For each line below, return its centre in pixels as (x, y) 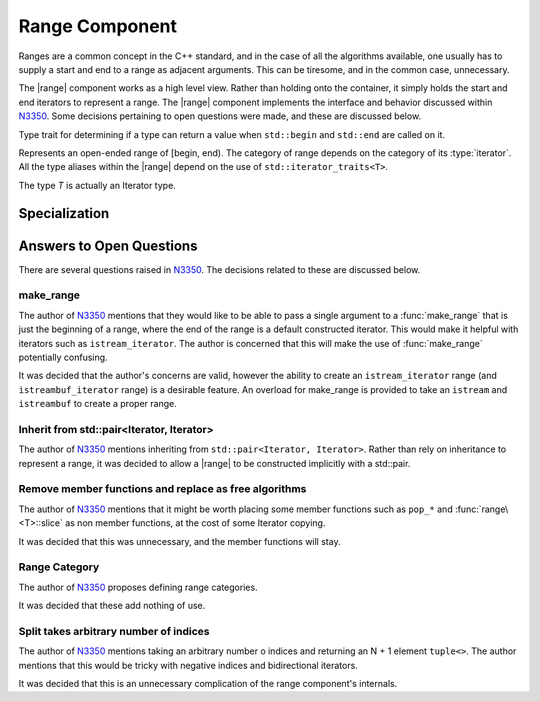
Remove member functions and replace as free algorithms (162, 489)
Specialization (64, 213)
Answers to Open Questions (108, 245)
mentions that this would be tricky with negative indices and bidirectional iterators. (188, 665)
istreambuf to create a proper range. (97, 404)
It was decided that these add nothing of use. (112, 606)
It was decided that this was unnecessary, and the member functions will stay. (179, 541)
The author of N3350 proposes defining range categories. (138, 587)
